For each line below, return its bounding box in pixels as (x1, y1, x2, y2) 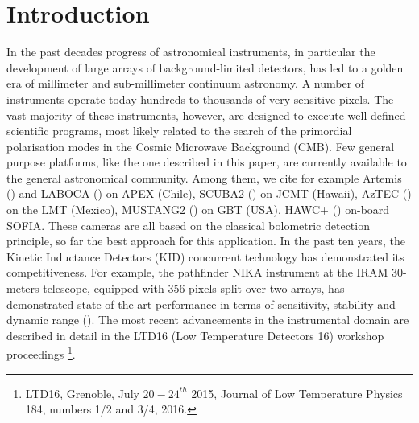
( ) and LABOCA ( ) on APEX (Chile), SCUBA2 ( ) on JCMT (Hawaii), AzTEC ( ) (6, 185, 412, 202)
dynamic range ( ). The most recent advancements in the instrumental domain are (6, 311, 409, 328)
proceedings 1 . (6, 343, 76, 363)
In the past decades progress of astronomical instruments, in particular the (6, 43, 375, 60)
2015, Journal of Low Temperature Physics (191, 384, 403, 401)
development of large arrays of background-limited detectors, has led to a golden (6, 59, 404, 76)
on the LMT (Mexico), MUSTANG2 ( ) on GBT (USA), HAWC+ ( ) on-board (6, 201, 390, 218)
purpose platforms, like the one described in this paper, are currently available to (6, 154, 407, 170)
